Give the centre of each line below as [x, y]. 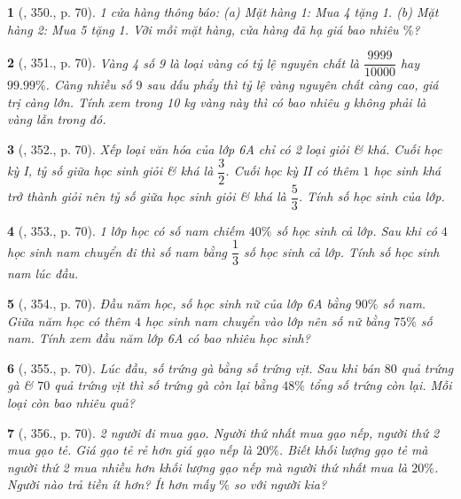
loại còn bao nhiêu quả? [71, 402]
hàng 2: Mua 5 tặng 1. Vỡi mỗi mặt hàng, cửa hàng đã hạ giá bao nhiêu [203, 29]
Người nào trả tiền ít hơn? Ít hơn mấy [111, 484]
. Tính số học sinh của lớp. [371, 196]
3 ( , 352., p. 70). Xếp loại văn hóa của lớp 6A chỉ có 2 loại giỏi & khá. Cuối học [225, 149]
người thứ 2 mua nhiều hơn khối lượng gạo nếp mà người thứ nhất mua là [207, 467]
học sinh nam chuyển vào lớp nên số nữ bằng [267, 320]
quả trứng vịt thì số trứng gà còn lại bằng [166, 385]
